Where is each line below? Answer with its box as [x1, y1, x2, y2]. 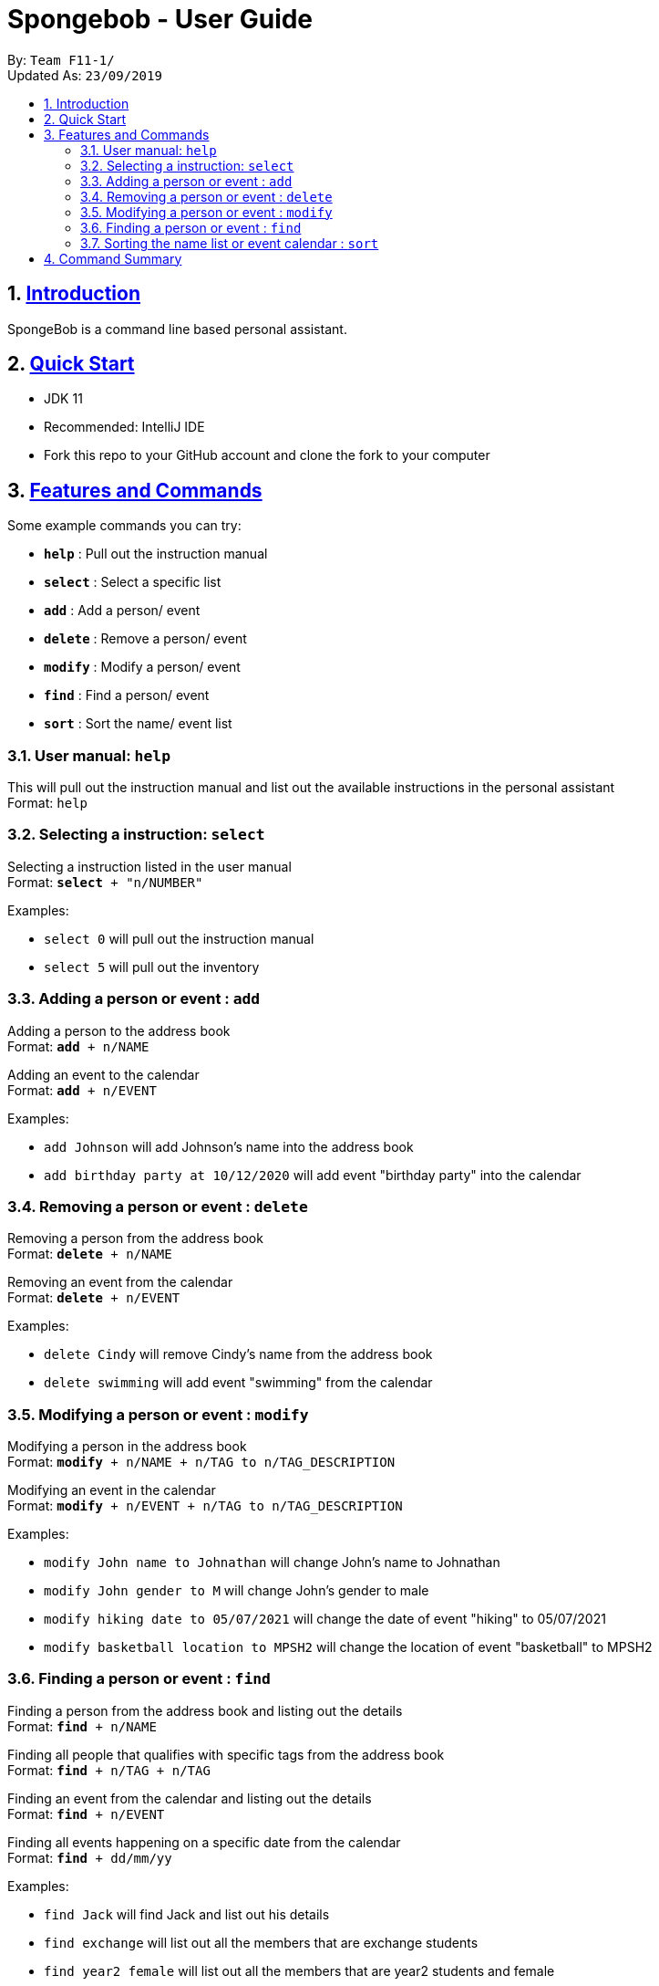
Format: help [7, 795, 88, 811]
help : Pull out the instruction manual [44, 546, 268, 562]
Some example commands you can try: [7, 517, 242, 534]
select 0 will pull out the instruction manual [44, 930, 314, 946]
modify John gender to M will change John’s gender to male [44, 1583, 429, 1599]
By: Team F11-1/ [7, 51, 115, 68]
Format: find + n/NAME [7, 1718, 157, 1734]
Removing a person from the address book [7, 1230, 263, 1247]
